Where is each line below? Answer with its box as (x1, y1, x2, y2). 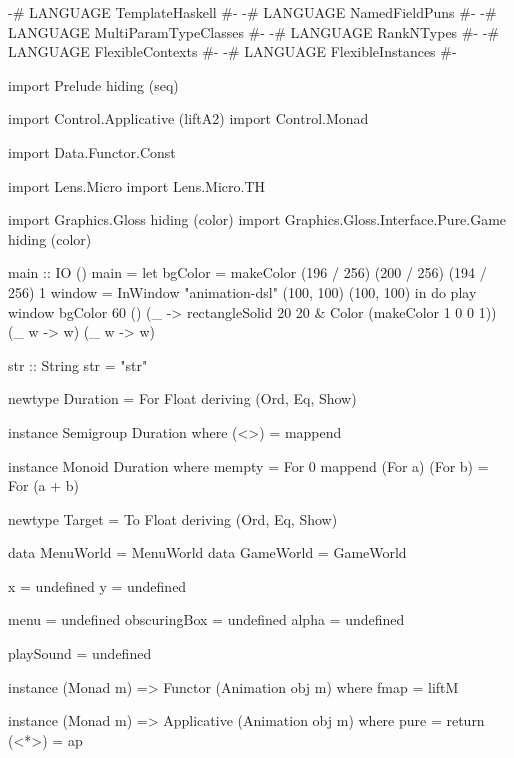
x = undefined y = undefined (8, 575, 187, 596)
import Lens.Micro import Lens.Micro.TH (8, 175, 265, 196)
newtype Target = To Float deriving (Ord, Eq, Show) (8, 508, 338, 529)
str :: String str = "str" (8, 354, 148, 375)
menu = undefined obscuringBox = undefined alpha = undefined (8, 609, 405, 630)
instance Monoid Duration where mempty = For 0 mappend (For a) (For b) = (8, 455, 489, 476)
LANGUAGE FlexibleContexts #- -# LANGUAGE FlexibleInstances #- (8, 41, 457, 62)
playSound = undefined (8, 643, 152, 664)
